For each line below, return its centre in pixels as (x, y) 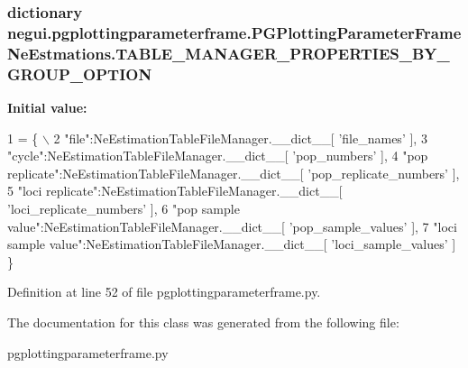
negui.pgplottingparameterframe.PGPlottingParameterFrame (234, 32)
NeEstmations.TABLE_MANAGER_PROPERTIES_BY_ (229, 53)
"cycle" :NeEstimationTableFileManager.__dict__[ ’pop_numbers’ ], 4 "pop (218, 156)
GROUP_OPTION (80, 74)
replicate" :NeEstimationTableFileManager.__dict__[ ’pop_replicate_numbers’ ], (234, 173)
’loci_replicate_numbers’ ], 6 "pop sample (124, 208)
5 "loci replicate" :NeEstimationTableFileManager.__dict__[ (175, 191)
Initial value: (47, 107)
